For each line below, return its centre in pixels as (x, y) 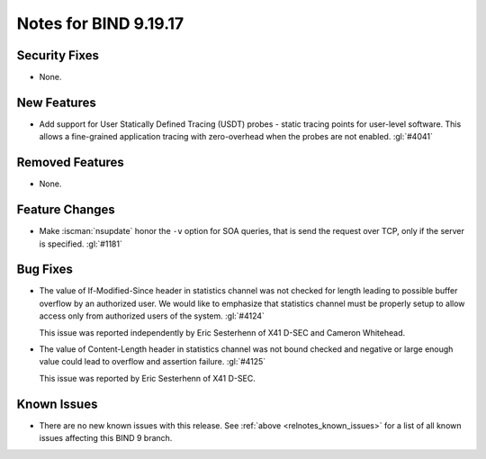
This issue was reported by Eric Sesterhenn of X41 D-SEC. (147, 378)
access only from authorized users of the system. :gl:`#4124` (152, 316)
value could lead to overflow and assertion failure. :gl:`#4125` (153, 362)
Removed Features (71, 162)
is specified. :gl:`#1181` (81, 244)
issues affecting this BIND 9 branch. (106, 438)
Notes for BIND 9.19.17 (100, 23)
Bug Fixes (45, 270)
